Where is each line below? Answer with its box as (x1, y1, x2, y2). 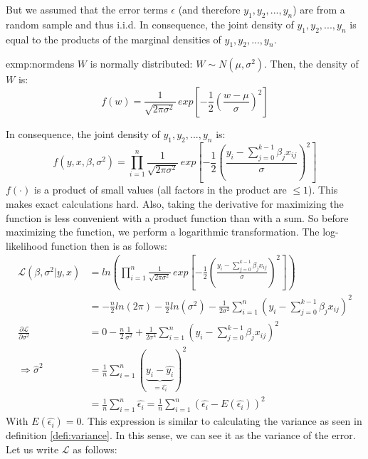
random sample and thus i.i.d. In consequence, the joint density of (6, 16, 294, 31)
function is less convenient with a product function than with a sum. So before (6, 210, 349, 225)
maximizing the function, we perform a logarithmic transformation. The (6, 224, 320, 239)
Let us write (6, 441, 59, 456)
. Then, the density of (264, 56, 359, 71)
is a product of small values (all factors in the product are (33, 182, 287, 197)
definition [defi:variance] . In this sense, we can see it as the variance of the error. (6, 428, 356, 443)
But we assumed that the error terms (6, 2, 168, 16)
